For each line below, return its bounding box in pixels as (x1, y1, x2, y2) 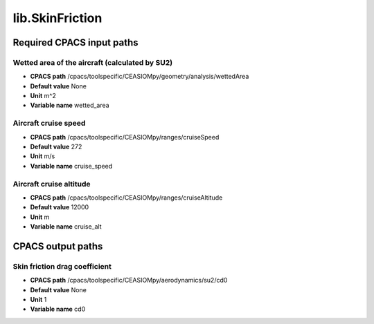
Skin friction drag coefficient (12, 261, 112, 271)
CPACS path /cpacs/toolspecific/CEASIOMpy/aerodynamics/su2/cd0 (30, 276, 228, 285)
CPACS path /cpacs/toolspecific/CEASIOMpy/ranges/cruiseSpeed (30, 133, 220, 141)
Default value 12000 (30, 203, 89, 211)
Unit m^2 (30, 92, 57, 100)
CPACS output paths (12, 240, 103, 252)
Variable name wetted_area (30, 101, 110, 110)
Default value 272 (30, 142, 82, 151)
